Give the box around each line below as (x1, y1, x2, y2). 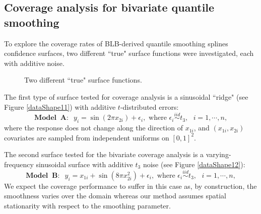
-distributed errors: (120, 101, 179, 112)
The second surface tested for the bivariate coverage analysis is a (4, 149, 204, 160)
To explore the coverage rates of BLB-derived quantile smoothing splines (4, 38, 228, 48)
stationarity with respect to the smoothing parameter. (4, 200, 171, 210)
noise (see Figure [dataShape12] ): (143, 159, 245, 169)
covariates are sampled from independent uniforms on (4, 132, 169, 142)
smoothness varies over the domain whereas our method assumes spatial (4, 190, 227, 201)
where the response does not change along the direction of (4, 122, 183, 133)
